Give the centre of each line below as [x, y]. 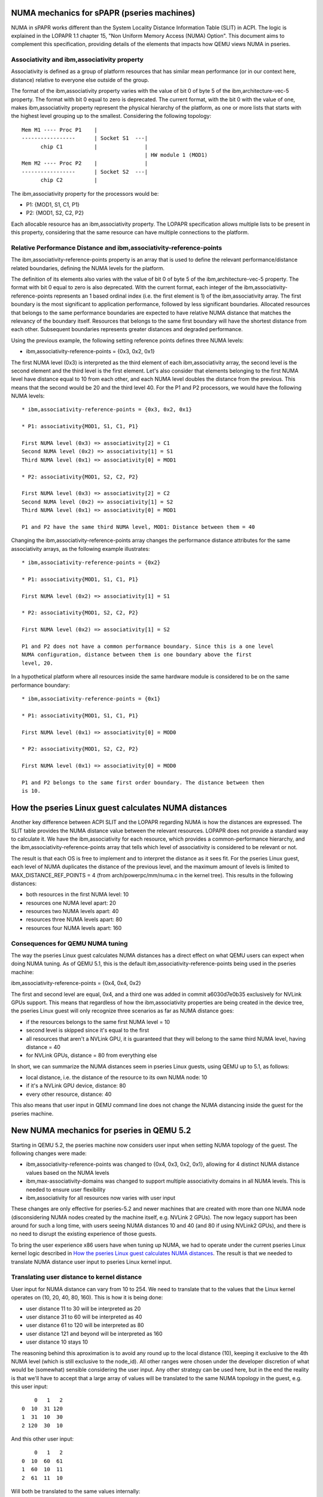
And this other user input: [42, 1439]
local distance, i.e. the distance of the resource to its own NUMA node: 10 [117, 1077]
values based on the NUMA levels [68, 1172]
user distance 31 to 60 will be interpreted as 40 [84, 1317]
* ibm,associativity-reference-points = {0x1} [91, 699]
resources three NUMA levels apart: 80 [74, 920]
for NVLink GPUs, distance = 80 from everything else [92, 1055]
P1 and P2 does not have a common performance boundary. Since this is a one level [148, 646]
